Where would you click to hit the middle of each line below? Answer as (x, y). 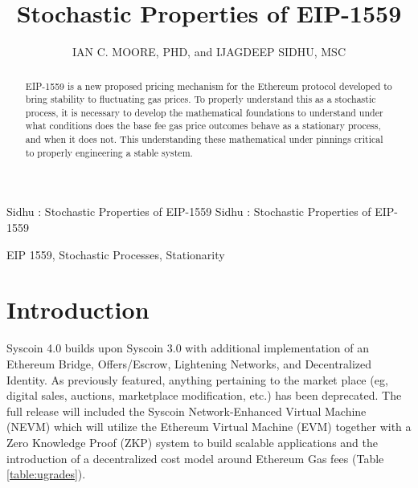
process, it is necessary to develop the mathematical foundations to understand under (204, 112)
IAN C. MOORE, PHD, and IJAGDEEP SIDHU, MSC (209, 52)
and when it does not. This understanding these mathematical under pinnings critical (204, 139)
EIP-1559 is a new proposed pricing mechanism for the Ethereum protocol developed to (209, 85)
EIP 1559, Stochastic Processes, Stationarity (116, 254)
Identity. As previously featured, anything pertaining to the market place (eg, (197, 379)
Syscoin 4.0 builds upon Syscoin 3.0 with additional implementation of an (188, 348)
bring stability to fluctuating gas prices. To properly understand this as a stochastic (201, 99)
